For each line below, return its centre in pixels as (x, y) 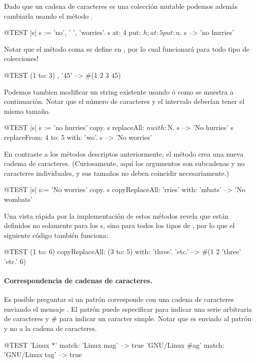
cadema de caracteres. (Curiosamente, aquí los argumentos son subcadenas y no (124, 163)
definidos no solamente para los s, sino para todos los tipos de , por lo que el (119, 225)
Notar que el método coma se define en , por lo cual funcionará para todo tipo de (127, 49)
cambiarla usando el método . (48, 16)
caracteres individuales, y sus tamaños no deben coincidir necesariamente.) (117, 173)
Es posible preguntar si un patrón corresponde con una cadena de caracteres (119, 299)
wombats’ (18, 199)
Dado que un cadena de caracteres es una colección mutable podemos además (121, 6)
